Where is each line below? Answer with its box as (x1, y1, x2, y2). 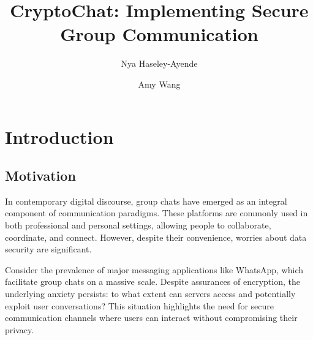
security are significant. (5, 243, 92, 255)
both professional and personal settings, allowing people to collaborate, (5, 219, 271, 232)
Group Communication (60, 21, 258, 47)
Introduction (5, 124, 114, 149)
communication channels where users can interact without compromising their (5, 311, 298, 324)
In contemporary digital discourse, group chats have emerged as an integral (5, 194, 287, 207)
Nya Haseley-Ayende (121, 57, 198, 70)
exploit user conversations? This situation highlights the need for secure (5, 299, 274, 312)
